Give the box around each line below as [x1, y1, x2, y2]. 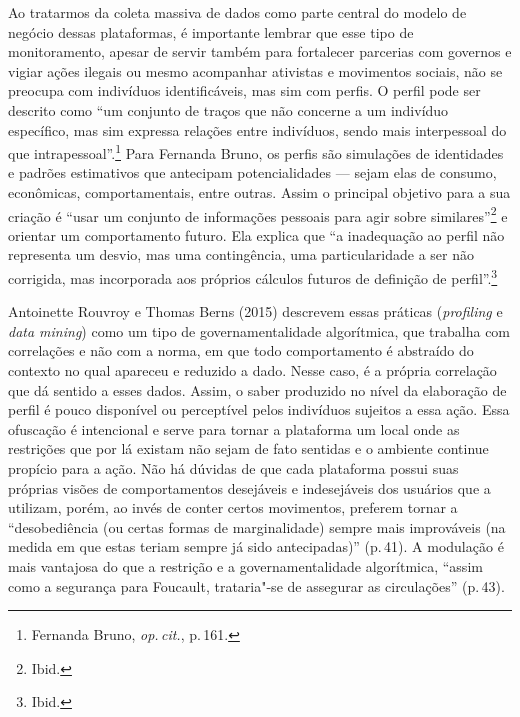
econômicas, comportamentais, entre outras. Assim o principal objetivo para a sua [8, 182, 511, 202]
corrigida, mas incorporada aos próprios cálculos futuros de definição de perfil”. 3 [8, 265, 498, 288]
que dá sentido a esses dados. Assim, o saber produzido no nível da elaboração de [8, 379, 507, 400]
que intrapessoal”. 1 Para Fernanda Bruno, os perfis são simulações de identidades [8, 140, 504, 163]
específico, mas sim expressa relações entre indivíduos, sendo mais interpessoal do [8, 119, 507, 140]
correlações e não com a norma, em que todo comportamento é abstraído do [8, 340, 474, 361]
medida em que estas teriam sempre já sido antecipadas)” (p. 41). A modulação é [8, 536, 504, 557]
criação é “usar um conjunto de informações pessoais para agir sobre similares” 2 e [8, 202, 508, 226]
